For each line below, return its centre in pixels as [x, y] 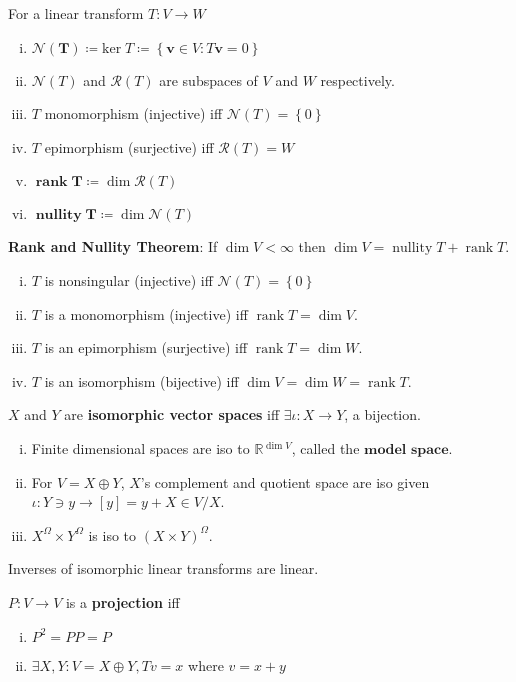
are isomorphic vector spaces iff [172, 414]
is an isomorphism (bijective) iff [141, 380]
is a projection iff [122, 601]
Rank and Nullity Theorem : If [113, 246]
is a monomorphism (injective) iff [146, 313]
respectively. [357, 79]
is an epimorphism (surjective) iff [146, 347]
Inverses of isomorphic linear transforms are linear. [163, 568]
